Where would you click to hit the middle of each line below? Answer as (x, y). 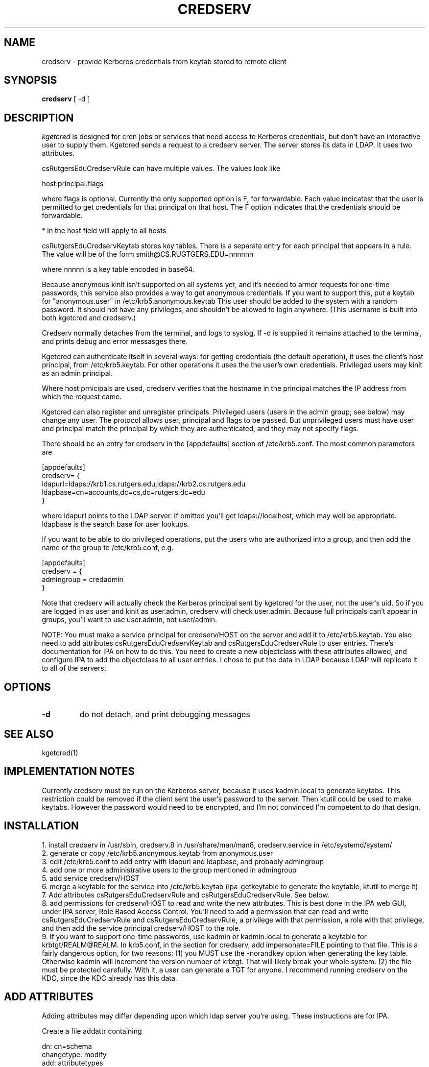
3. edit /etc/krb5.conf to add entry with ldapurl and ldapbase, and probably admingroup (183, 861)
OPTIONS (27, 687)
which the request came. (82, 397)
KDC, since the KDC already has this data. (109, 978)
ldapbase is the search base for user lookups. (115, 524)
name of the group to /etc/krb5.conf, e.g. (108, 548)
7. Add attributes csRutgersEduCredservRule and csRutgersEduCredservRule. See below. (186, 895)
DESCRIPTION (39, 118)
